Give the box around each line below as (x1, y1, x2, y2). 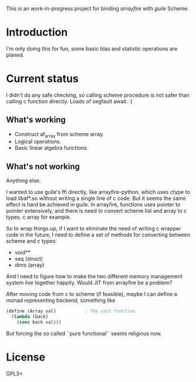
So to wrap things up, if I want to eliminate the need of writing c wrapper (6, 225, 181, 232)
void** (14, 249, 31, 256)
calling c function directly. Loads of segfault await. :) (6, 97, 133, 105)
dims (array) (14, 262, 45, 269)
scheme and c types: (6, 238, 57, 245)
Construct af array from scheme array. (14, 130, 104, 139)
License (6, 351, 46, 364)
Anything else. (6, 177, 41, 185)
